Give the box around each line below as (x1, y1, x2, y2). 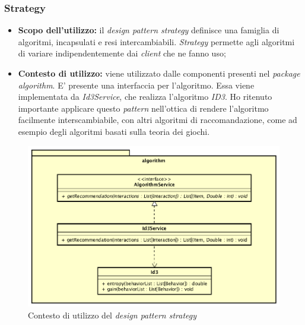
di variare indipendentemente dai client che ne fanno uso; (18, 47, 226, 59)
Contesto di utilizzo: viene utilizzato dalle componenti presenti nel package (18, 67, 300, 79)
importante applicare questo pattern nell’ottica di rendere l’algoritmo (18, 102, 269, 114)
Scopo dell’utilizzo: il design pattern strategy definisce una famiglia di (18, 24, 279, 36)
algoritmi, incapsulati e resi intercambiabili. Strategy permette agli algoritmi (18, 35, 295, 48)
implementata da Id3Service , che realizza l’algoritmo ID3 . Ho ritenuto (18, 90, 272, 103)
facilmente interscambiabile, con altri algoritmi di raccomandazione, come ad (18, 113, 297, 126)
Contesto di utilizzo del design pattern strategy (28, 308, 197, 321)
